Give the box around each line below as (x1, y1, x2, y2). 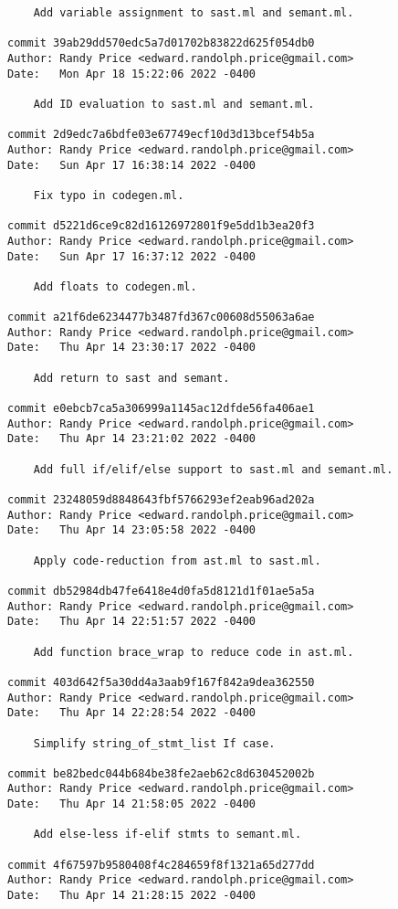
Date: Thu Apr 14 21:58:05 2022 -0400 (7, 798, 257, 811)
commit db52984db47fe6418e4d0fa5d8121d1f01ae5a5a (7, 584, 315, 597)
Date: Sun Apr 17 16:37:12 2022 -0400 (7, 249, 257, 263)
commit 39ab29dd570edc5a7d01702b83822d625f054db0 (7, 37, 315, 50)
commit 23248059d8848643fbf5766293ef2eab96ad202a (7, 493, 315, 506)
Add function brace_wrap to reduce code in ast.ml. (33, 645, 354, 659)
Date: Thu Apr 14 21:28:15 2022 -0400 (7, 889, 257, 903)
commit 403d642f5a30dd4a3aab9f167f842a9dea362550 (7, 675, 315, 689)
